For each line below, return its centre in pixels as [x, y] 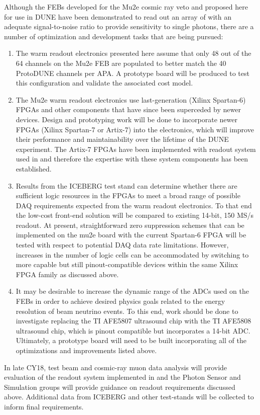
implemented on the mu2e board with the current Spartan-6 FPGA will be [131, 235]
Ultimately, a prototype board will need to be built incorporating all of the [131, 340]
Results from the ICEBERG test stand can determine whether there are [126, 185]
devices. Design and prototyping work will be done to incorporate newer [126, 119]
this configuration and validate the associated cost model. [104, 83]
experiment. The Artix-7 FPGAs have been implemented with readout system [136, 149]
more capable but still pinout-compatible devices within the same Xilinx [127, 264]
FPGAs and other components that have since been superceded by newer [128, 109]
